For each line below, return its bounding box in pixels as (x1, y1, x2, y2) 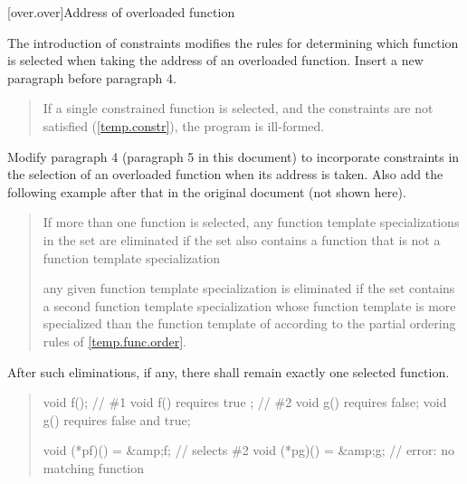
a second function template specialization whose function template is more (43, 296, 456, 315)
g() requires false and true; (43, 410, 191, 429)
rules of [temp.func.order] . (43, 331, 186, 350)
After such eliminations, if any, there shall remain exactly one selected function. (7, 362, 450, 381)
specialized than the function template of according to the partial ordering (43, 314, 456, 333)
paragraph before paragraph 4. (7, 68, 176, 87)
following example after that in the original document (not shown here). (7, 182, 406, 201)
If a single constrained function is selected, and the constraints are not (43, 99, 434, 118)
